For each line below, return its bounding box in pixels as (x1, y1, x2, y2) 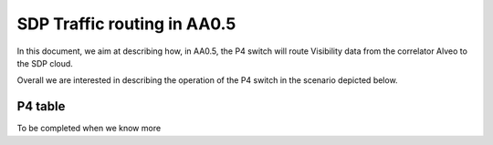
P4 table (16, 98, 66, 114)
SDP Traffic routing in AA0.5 (16, 14, 236, 34)
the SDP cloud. (16, 57, 73, 68)
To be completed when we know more (16, 123, 162, 134)
